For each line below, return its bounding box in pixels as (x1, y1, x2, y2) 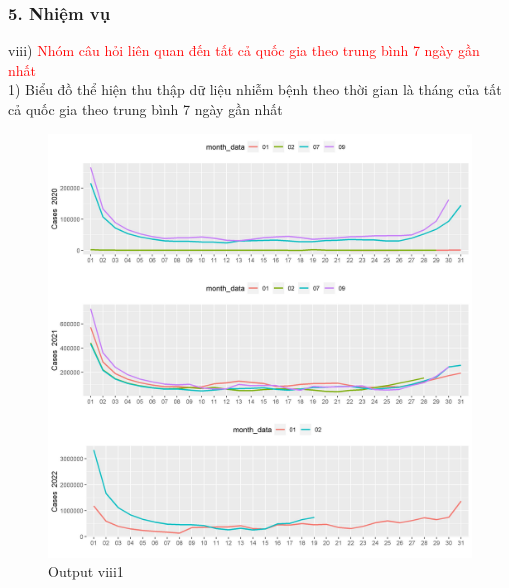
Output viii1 (48, 561, 124, 582)
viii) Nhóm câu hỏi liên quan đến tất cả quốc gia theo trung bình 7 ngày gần (8, 40, 480, 61)
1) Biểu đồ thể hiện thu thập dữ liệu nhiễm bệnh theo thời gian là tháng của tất (8, 79, 502, 100)
